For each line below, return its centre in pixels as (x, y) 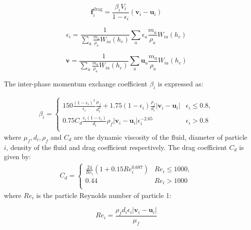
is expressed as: (180, 84)
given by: (18, 156)
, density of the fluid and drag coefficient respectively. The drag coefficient (117, 147)
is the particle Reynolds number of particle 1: (104, 195)
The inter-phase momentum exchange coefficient (76, 84)
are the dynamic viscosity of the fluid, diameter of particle (161, 137)
